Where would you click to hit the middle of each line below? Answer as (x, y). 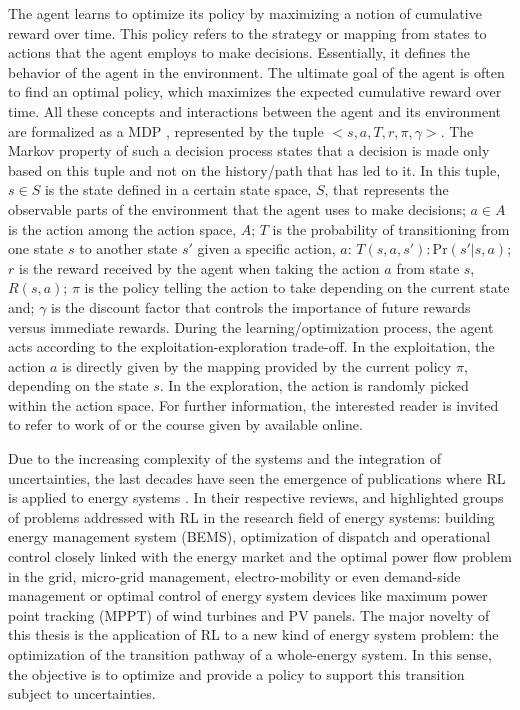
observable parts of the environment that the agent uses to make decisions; (237, 208)
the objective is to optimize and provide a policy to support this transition (236, 673)
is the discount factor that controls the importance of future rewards (261, 306)
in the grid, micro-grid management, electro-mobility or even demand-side (234, 575)
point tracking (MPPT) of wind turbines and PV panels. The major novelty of (249, 614)
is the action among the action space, (122, 228)
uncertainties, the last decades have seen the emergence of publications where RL (257, 477)
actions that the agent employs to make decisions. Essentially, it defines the (239, 52)
